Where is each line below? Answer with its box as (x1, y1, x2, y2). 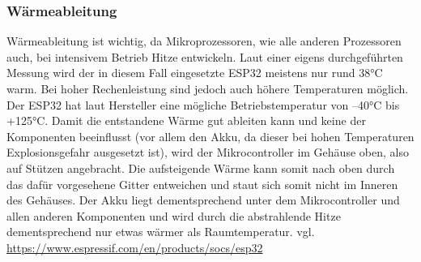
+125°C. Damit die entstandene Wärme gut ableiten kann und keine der (6, 112, 366, 129)
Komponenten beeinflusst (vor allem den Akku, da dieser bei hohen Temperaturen (6, 127, 415, 144)
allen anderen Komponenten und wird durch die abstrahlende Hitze (6, 207, 341, 224)
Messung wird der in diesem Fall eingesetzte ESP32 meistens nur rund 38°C (6, 64, 383, 81)
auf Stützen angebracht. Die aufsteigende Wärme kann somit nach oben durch (6, 159, 395, 176)
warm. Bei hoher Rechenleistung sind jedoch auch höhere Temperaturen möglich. (6, 80, 409, 97)
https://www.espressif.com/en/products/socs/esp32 (6, 238, 263, 256)
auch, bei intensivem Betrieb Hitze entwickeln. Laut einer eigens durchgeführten (6, 48, 403, 65)
